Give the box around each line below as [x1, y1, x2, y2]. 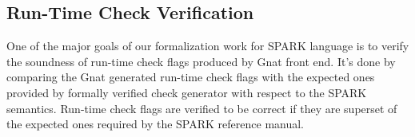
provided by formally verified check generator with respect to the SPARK [6, 84, 367, 100]
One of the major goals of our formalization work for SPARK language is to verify [6, 37, 409, 54]
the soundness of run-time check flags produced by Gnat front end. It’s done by [6, 53, 396, 69]
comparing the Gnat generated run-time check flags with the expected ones [6, 68, 375, 85]
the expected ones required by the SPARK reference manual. [6, 115, 305, 132]
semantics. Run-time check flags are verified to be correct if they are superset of [6, 100, 397, 116]
